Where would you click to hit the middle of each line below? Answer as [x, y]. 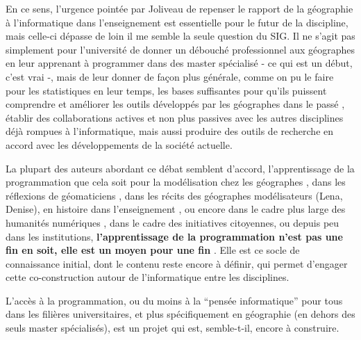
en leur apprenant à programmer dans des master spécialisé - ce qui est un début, [179, 63]
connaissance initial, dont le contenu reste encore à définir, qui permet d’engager [177, 263]
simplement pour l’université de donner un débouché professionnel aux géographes [180, 49]
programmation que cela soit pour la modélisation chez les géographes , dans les [176, 182]
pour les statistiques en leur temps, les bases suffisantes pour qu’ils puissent [166, 90]
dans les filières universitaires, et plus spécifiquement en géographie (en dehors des [180, 314]
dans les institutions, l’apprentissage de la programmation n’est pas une [174, 236]
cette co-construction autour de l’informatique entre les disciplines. [148, 277]
